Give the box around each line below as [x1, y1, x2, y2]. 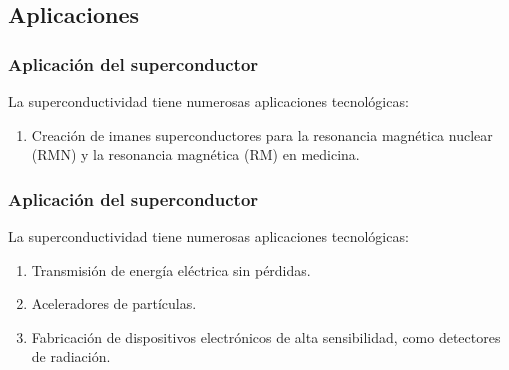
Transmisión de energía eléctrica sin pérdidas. [31, 259, 311, 280]
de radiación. [31, 346, 111, 367]
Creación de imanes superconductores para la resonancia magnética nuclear [31, 124, 493, 145]
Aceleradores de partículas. [31, 293, 197, 314]
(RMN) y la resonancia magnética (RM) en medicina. [31, 144, 360, 165]
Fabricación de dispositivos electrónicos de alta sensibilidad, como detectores [31, 326, 501, 347]
